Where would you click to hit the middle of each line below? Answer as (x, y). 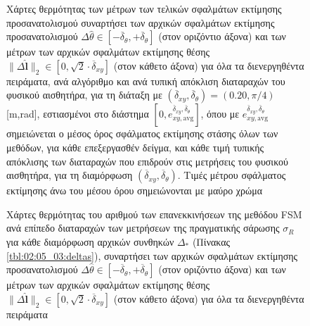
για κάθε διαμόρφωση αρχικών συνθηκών (90, 241)
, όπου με (220, 114)
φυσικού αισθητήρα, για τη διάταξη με (84, 95)
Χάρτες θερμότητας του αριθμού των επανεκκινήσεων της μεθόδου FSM (154, 214)
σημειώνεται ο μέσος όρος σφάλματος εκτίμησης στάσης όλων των (142, 133)
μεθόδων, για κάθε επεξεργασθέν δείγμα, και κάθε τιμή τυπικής (135, 147)
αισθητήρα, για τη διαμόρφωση (70, 175)
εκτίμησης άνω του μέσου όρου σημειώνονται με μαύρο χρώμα (135, 190)
